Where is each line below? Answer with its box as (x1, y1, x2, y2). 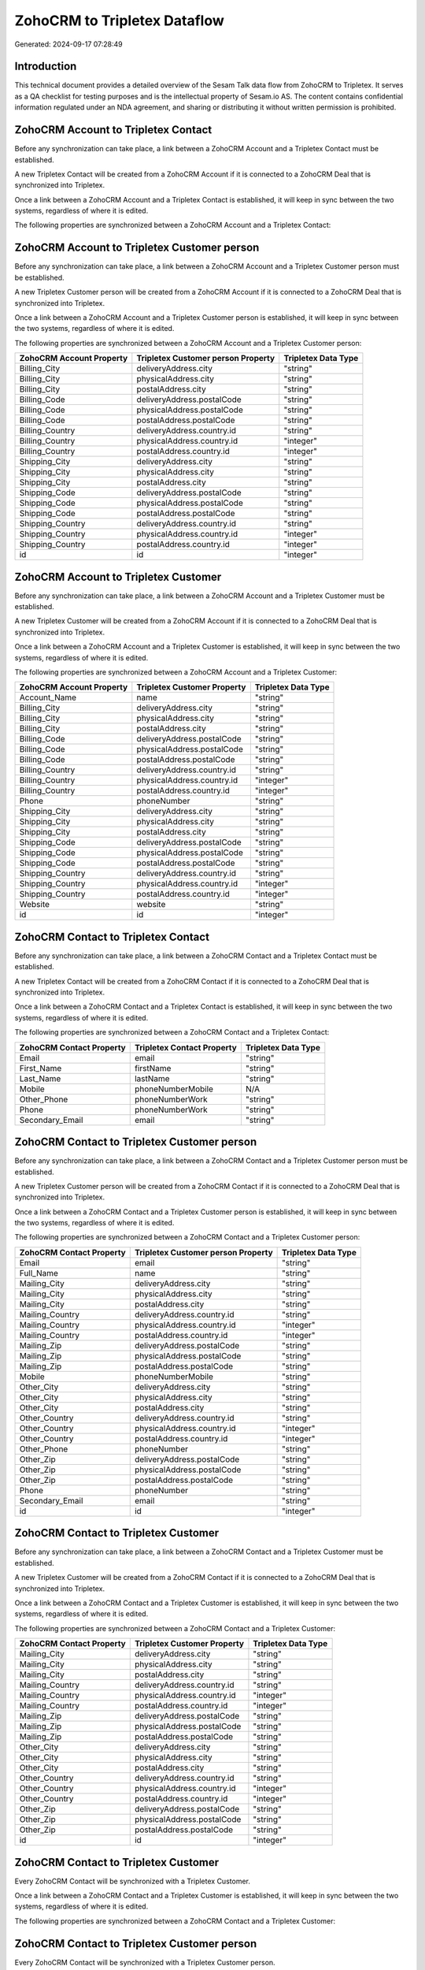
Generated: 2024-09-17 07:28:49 (14, 39, 124, 49)
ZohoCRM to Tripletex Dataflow (14, 12, 224, 29)
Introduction (14, 60, 77, 73)
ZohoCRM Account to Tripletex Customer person (14, 241, 260, 255)
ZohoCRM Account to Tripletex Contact (14, 123, 213, 137)
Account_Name (19, 692, 77, 703)
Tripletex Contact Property (134, 1042, 238, 1053)
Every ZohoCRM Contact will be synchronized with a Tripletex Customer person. (14, 1957, 275, 1967)
